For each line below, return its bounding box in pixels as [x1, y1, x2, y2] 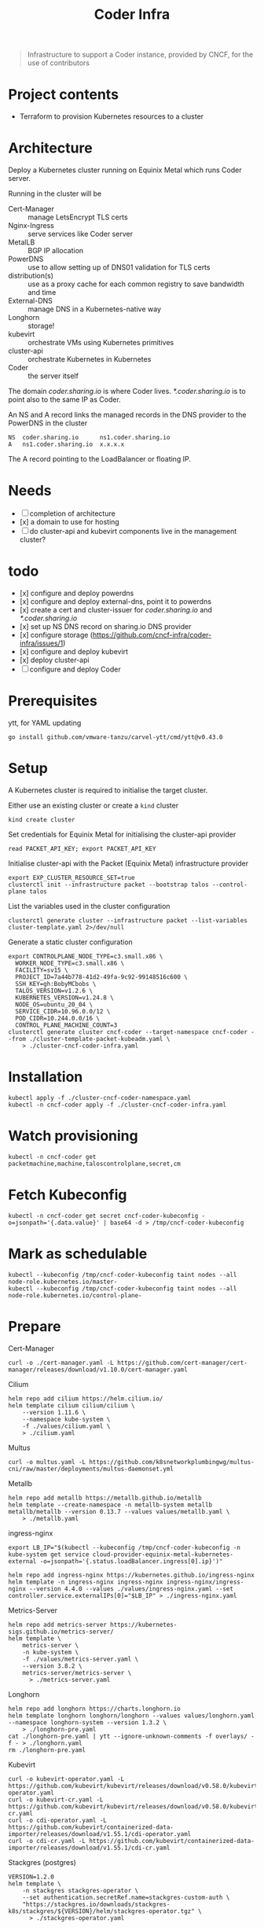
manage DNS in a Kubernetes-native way [27, 304, 161, 314]
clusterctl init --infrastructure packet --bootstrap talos [8, 881, 210, 889]
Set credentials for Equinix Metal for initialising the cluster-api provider [8, 830, 236, 839]
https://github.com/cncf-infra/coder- [92, 630, 212, 639]
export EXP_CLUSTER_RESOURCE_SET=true [8, 874, 135, 881]
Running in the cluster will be [8, 189, 102, 198]
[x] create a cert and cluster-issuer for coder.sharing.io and [19, 605, 212, 614]
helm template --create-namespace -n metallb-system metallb [8, 1500, 213, 1509]
